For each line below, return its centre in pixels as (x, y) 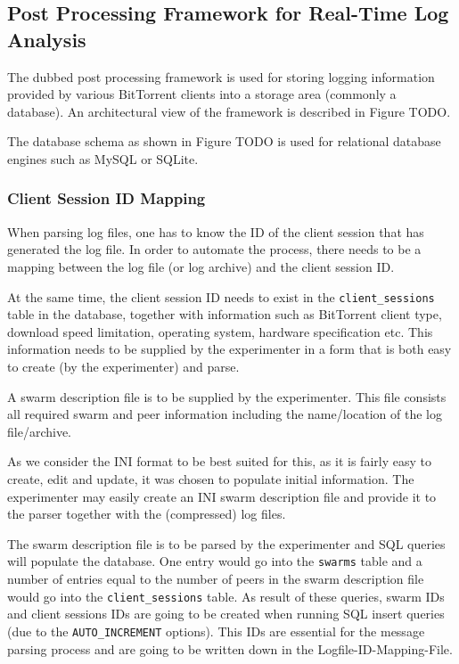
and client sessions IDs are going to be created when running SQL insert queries (226, 614)
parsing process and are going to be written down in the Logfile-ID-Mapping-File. (230, 648)
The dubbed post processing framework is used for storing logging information (221, 76)
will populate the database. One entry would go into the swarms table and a (215, 561)
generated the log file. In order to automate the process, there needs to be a (214, 249)
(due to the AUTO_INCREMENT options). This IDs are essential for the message (216, 631)
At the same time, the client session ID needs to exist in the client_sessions (221, 296)
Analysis (47, 39)
